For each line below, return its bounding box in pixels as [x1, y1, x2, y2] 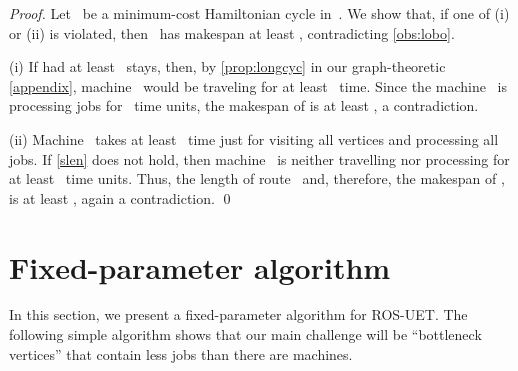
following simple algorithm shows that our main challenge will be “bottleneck [9, 324, 482, 345]
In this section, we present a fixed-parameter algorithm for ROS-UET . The [9, 304, 468, 325]
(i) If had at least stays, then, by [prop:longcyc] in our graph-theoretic [9, 56, 446, 77]
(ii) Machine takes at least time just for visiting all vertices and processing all [9, 128, 499, 149]
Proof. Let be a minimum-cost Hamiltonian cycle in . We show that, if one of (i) [9, 3, 510, 23]
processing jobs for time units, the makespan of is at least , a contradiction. [9, 95, 479, 116]
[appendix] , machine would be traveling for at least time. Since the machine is [9, 75, 508, 96]
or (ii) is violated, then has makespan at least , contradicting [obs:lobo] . [9, 22, 455, 43]
